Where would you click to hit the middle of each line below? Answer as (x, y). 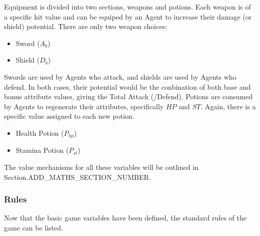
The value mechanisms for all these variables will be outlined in (101, 167)
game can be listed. (33, 227)
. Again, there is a (228, 106)
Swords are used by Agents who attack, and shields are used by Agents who (120, 76)
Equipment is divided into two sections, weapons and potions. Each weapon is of (127, 7)
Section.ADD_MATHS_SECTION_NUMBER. (77, 177)
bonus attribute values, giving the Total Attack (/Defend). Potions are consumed (128, 96)
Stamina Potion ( (42, 150)
